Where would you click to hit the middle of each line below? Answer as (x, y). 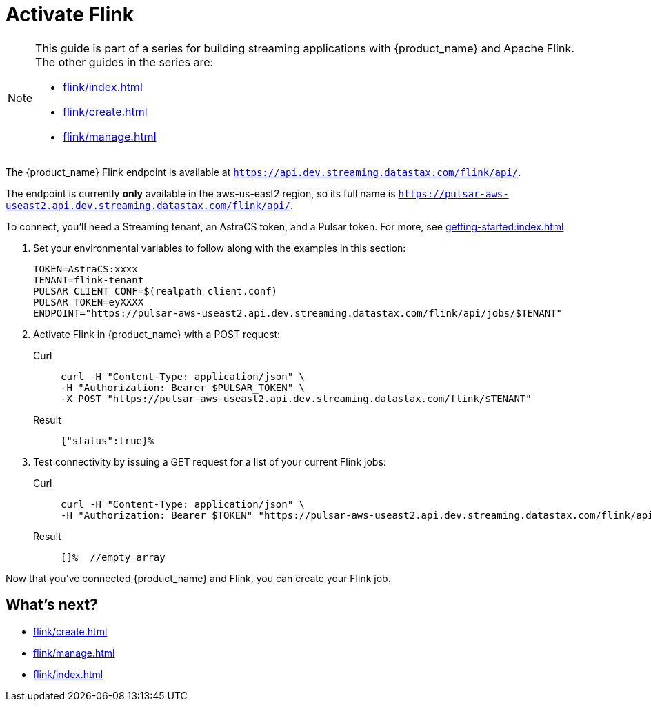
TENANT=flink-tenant (89, 280)
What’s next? (52, 605)
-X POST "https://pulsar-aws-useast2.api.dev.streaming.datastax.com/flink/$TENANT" (296, 398)
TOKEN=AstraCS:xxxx (86, 269)
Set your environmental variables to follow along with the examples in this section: (220, 248)
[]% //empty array (113, 557)
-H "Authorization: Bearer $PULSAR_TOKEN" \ (183, 387)
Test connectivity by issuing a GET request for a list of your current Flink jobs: (210, 461)
